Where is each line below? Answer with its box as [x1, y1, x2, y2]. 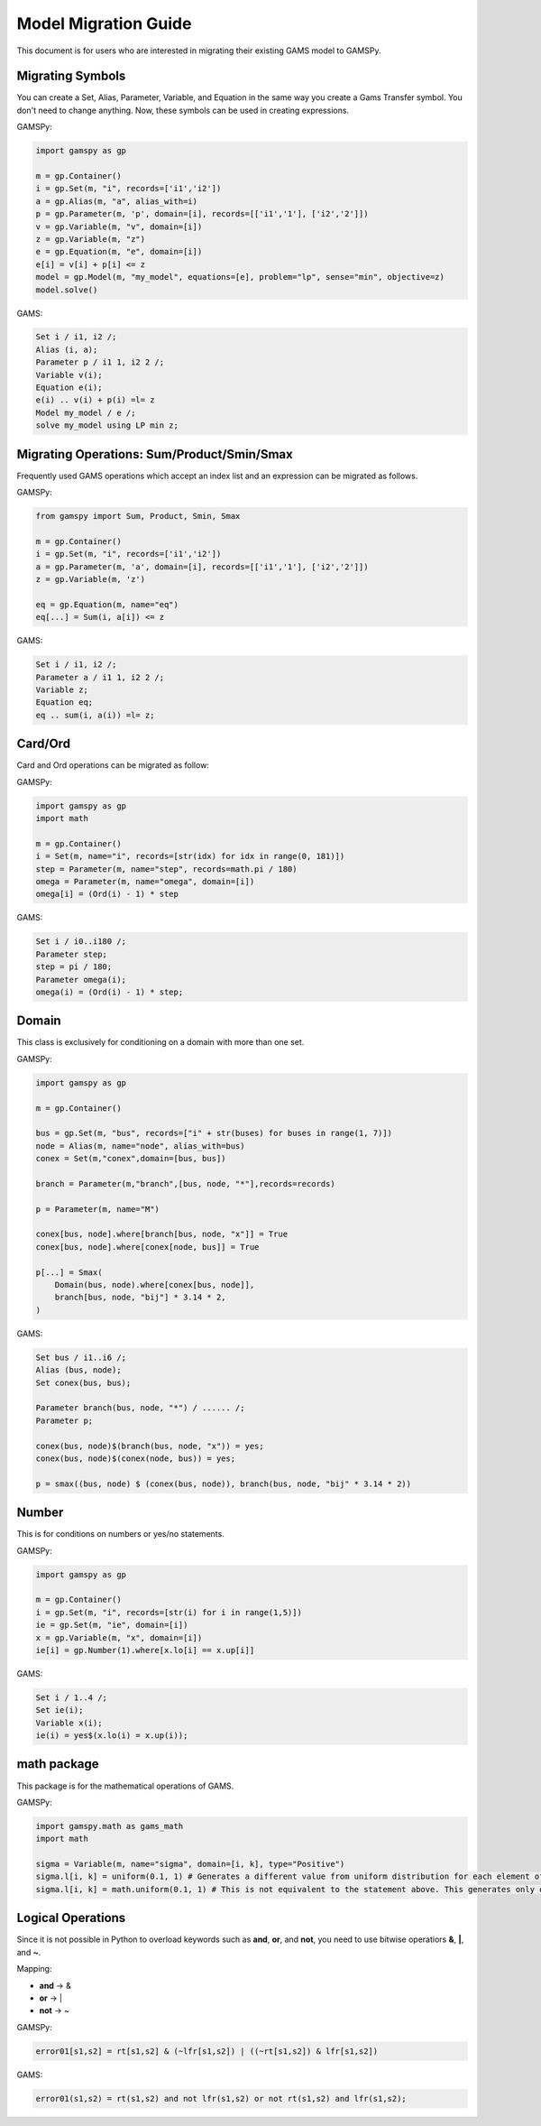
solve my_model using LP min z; [35, 421, 179, 430]
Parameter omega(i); [35, 975, 126, 984]
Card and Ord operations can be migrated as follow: [16, 760, 209, 771]
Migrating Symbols [16, 69, 126, 84]
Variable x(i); [35, 1717, 103, 1728]
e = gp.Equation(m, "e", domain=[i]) [35, 246, 203, 257]
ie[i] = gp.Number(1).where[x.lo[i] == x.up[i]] [35, 1645, 255, 1655]
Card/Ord [16, 736, 71, 752]
